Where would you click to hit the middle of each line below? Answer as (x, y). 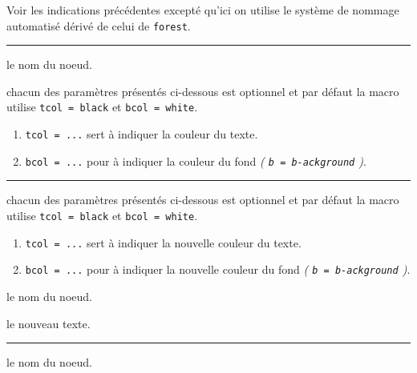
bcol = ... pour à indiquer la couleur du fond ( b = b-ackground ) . (196, 160)
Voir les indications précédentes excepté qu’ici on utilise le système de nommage (203, 10)
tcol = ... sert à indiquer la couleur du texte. (142, 134)
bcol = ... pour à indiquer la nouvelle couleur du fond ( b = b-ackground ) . (218, 269)
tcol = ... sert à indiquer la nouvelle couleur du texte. (163, 242)
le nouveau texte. (49, 323)
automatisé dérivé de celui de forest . (99, 25)
